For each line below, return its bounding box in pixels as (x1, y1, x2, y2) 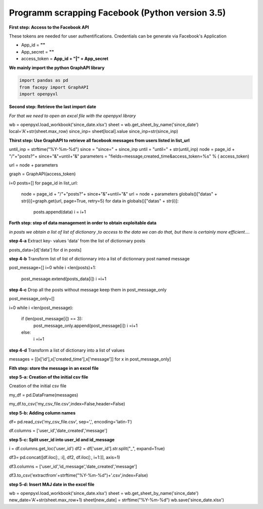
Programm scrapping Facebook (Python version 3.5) (9, 7, 226, 18)
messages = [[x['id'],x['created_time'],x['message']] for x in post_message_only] (9, 356, 171, 362)
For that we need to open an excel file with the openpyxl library (9, 112, 136, 119)
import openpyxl (19, 91, 58, 97)
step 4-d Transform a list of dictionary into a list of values (9, 347, 125, 353)
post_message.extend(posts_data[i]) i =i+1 (21, 275, 107, 282)
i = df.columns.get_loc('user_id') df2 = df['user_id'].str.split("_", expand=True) (9, 446, 165, 452)
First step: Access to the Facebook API (9, 24, 89, 30)
